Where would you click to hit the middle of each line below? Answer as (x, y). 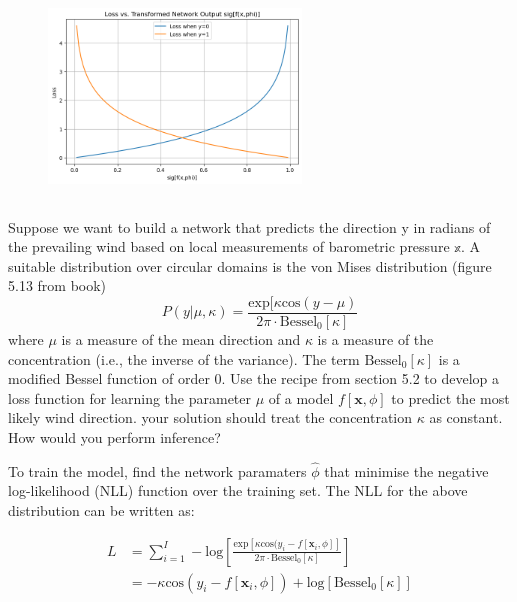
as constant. (466, 417)
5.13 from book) (57, 285)
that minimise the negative (406, 470)
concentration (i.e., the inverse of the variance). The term (184, 358)
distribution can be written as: (101, 509)
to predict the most (450, 397)
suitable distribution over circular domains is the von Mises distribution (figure (250, 265)
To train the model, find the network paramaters (157, 470)
